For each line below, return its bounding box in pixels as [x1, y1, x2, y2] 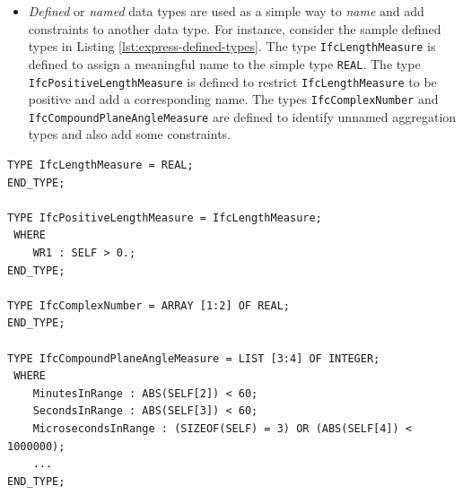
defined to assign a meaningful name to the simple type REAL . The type [28, 54, 421, 73]
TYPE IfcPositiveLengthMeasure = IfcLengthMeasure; [7, 211, 322, 224]
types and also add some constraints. [28, 125, 231, 143]
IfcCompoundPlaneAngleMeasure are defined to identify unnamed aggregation [28, 107, 457, 126]
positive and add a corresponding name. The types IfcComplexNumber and [28, 90, 439, 109]
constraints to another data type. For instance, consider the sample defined [28, 19, 441, 38]
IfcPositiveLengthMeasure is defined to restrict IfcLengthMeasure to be [28, 72, 437, 91]
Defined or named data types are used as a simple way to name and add [28, 2, 424, 20]
